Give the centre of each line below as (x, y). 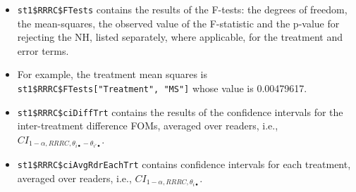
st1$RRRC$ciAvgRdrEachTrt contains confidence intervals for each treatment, (184, 164)
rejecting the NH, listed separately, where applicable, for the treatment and (180, 37)
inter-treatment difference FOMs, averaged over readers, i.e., (148, 126)
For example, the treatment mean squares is (112, 74)
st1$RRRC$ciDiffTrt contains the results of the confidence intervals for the (180, 111)
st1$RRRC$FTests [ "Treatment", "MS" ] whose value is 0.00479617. (162, 88)
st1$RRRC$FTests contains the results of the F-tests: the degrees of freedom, (182, 9)
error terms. (43, 50)
